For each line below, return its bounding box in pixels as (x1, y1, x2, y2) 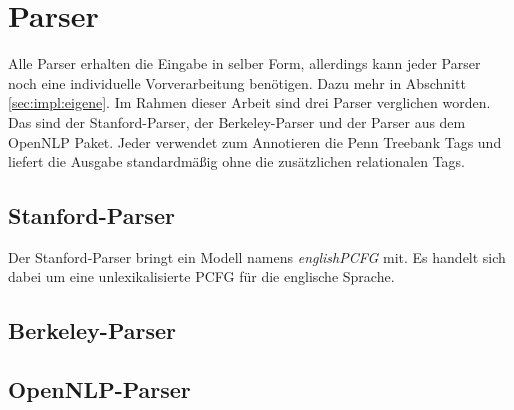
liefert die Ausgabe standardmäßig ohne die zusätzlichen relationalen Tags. (8, 151, 465, 172)
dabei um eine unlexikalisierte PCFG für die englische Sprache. (8, 266, 395, 287)
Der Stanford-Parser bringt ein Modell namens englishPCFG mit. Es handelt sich (8, 246, 506, 267)
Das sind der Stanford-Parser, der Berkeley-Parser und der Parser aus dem (8, 111, 466, 132)
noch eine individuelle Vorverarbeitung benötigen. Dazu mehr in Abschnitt (8, 72, 466, 93)
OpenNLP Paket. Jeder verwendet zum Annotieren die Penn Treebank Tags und (8, 131, 502, 152)
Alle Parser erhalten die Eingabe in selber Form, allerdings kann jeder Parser (8, 53, 481, 74)
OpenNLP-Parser (8, 374, 191, 405)
